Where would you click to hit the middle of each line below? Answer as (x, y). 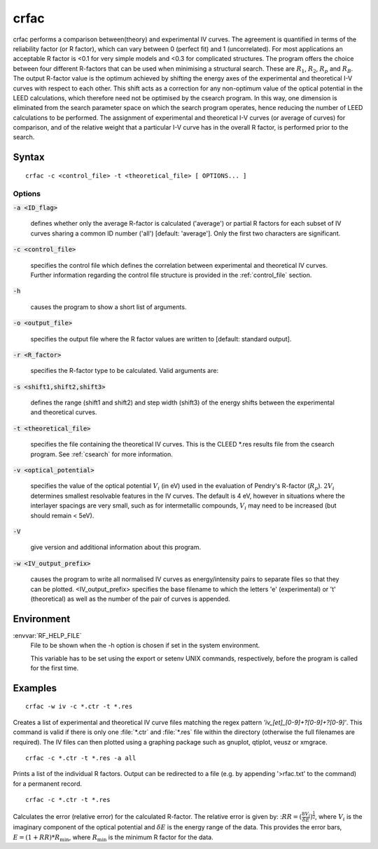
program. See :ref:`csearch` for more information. (101, 454)
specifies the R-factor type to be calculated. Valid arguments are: (125, 371)
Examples (35, 688)
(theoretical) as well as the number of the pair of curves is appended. (130, 599)
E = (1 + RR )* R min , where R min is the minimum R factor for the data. (113, 838)
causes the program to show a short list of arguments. (108, 307)
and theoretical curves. (64, 412)
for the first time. (55, 668)
